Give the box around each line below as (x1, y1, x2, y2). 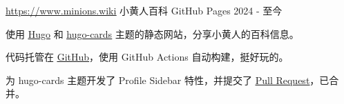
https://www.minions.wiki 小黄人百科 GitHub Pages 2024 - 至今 (6, 3, 283, 17)
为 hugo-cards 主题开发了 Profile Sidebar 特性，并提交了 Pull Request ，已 (6, 72, 329, 87)
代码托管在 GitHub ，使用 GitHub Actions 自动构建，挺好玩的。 (6, 50, 289, 64)
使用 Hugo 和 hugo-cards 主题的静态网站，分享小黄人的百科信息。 (6, 26, 299, 41)
